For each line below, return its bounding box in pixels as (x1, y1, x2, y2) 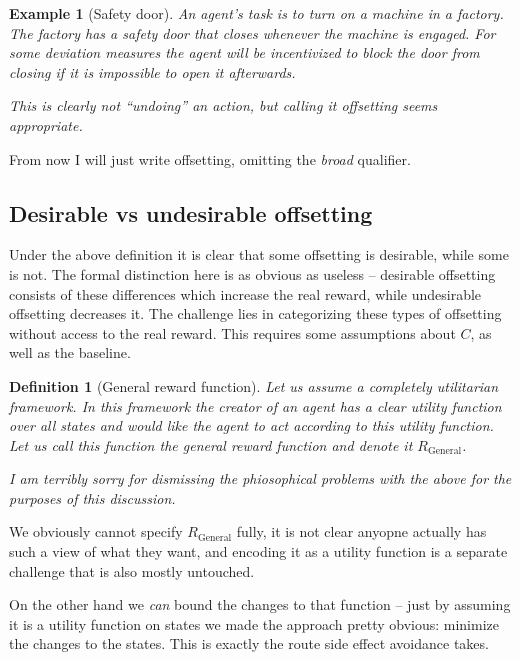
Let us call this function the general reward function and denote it (9, 434, 413, 455)
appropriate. (9, 114, 83, 135)
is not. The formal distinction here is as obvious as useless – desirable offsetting (9, 263, 496, 284)
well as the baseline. (9, 342, 131, 363)
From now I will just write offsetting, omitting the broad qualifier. (9, 148, 411, 169)
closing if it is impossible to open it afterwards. (9, 61, 296, 82)
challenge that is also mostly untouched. (9, 560, 255, 581)
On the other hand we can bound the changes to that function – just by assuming (9, 594, 511, 615)
